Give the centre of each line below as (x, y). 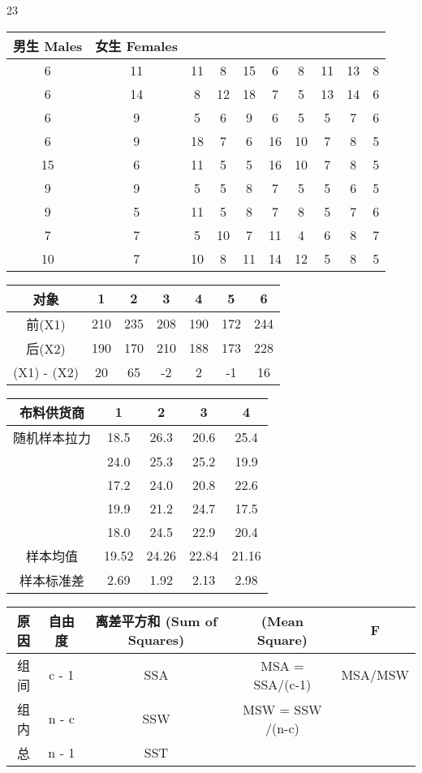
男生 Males (48, 45)
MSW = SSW (282, 709)
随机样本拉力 (52, 437)
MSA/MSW (375, 675)
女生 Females (137, 45)
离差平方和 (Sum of (156, 621)
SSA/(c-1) (282, 684)
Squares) (156, 640)
